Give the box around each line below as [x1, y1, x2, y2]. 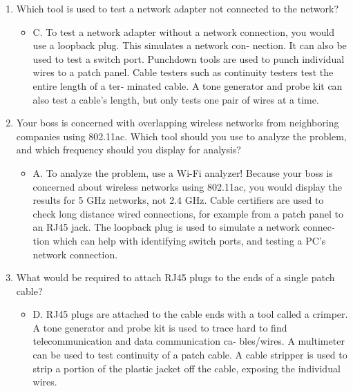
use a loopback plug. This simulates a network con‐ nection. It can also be [32, 38, 347, 53]
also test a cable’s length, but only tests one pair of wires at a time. [32, 92, 319, 106]
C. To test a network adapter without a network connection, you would [32, 24, 335, 39]
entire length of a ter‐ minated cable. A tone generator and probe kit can [32, 78, 343, 93]
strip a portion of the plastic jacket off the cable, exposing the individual [32, 361, 341, 375]
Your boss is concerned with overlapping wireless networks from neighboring [16, 115, 339, 130]
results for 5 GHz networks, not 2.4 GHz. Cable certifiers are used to [32, 193, 324, 207]
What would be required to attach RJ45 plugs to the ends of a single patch [16, 270, 335, 285]
